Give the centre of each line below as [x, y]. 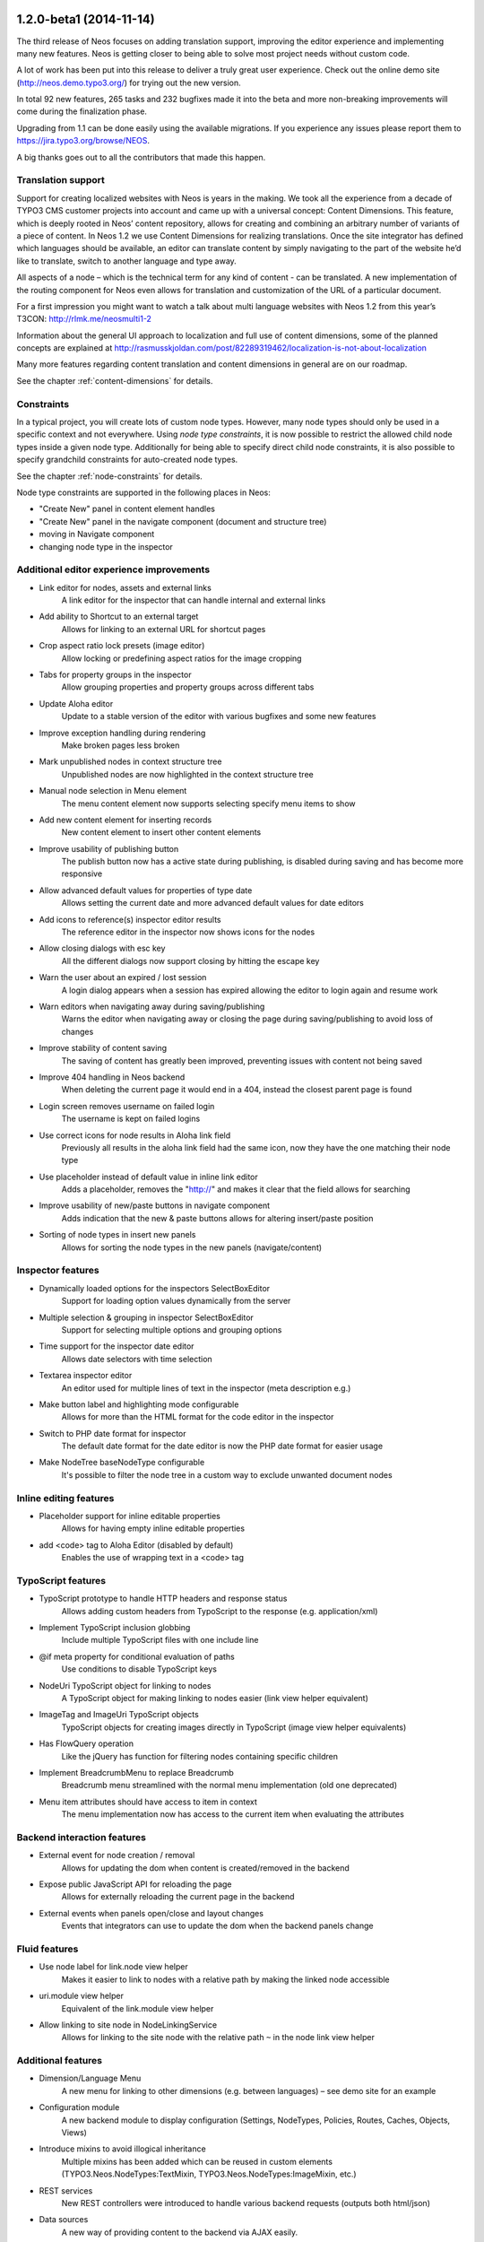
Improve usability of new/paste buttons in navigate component [155, 1205]
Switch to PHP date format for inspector [113, 1433]
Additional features [60, 2061]
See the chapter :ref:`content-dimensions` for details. [115, 380]
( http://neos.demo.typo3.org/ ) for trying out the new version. [129, 83]
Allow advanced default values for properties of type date [146, 890]
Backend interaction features [82, 1837]
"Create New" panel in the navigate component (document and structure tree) [183, 521]
